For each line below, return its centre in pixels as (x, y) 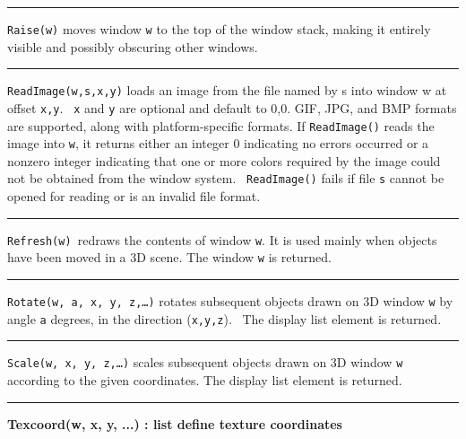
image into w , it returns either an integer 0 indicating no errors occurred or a (218, 143)
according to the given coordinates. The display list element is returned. (205, 380)
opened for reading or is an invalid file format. (134, 196)
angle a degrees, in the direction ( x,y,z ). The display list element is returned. (224, 318)
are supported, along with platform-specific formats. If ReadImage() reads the (221, 125)
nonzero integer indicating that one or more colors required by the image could (224, 160)
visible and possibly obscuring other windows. (133, 46)
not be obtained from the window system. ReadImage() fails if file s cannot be (226, 178)
